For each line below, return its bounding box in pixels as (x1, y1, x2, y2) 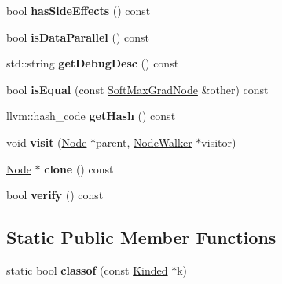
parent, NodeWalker (96, 133, 192, 150)
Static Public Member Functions (6, 225, 277, 249)
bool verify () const (6, 187, 104, 203)
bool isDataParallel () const (6, 28, 150, 45)
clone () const (44, 160, 114, 177)
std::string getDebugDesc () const (6, 55, 179, 71)
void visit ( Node (6, 133, 87, 150)
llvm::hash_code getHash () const (6, 107, 176, 124)
